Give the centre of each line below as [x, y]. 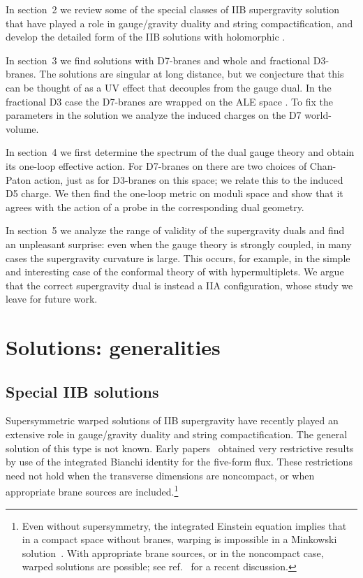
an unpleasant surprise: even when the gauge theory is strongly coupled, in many [179, 244]
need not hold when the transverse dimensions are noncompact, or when [160, 475]
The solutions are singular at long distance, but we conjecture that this [192, 74]
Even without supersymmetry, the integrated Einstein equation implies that [184, 525]
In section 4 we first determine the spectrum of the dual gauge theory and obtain [180, 152]
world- [318, 115]
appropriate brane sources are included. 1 [92, 491]
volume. [22, 128]
